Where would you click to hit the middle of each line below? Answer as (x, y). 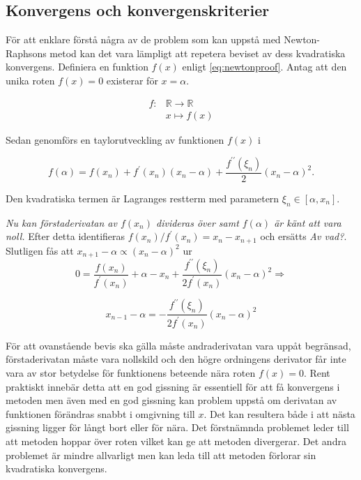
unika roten (30, 80)
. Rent (317, 373)
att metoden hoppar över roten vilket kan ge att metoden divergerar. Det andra (176, 441)
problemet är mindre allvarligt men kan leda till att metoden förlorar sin (161, 455)
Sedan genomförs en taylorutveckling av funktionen (115, 139)
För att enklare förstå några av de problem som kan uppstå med (143, 39)
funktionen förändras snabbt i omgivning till (100, 413)
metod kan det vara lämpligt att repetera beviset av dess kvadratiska (198, 53)
